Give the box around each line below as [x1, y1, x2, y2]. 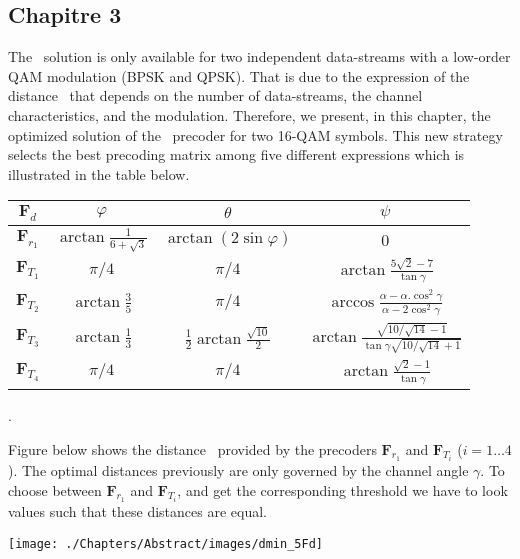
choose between [8, 479, 102, 500]
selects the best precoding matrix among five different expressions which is [8, 144, 465, 165]
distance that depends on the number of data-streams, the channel [8, 85, 423, 106]
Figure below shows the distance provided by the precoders [8, 438, 377, 459]
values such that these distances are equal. [8, 500, 267, 521]
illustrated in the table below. [8, 163, 190, 184]
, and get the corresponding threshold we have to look [177, 479, 508, 500]
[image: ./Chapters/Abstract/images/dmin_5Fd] [8, 536, 323, 551]
